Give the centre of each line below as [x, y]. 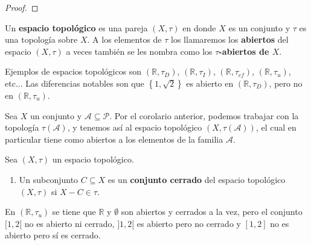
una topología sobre [41, 39]
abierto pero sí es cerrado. [53, 235]
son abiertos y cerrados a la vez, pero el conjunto [212, 212]
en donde [199, 27]
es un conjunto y [259, 27]
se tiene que [74, 212]
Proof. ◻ [22, 7]
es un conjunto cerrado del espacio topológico [197, 179]
